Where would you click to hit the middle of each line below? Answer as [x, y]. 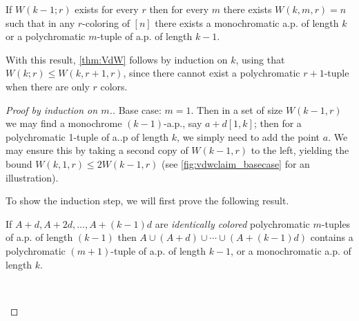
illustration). [32, 177]
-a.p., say [183, 123]
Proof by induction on [52, 109]
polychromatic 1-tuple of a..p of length [87, 136]
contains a [332, 237]
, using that [260, 59]
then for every [179, 9]
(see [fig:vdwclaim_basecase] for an [235, 163]
